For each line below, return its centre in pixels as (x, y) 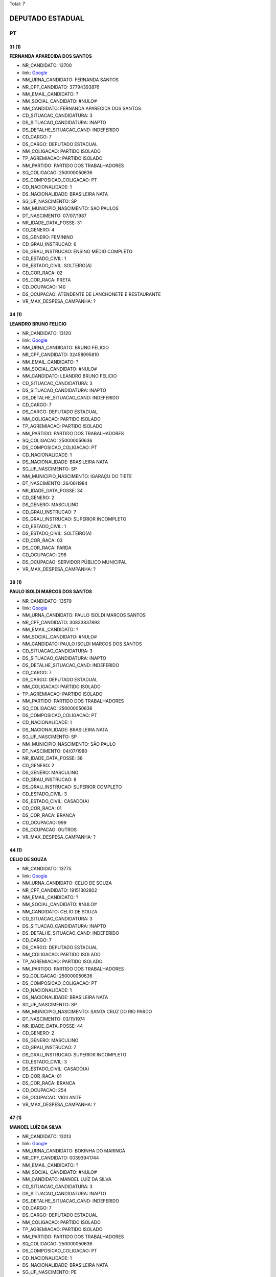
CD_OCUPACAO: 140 (44, 287)
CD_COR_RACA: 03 (42, 540)
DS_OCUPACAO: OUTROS (50, 830)
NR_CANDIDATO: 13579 (47, 601)
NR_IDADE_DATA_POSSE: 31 (52, 223)
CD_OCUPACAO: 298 (44, 555)
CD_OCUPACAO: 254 (44, 1090)
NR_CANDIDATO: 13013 (47, 1137)
